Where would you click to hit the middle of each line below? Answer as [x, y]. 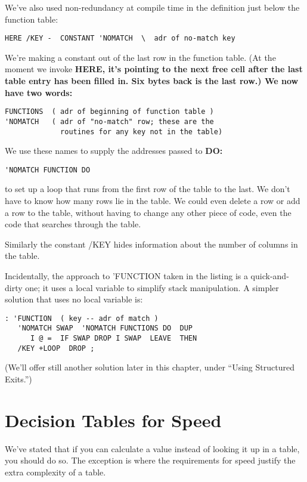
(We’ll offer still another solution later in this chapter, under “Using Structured [150, 367]
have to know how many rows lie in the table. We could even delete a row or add [153, 201]
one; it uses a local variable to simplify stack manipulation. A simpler [152, 287]
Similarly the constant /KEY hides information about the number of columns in [151, 244]
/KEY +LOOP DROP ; [56, 348]
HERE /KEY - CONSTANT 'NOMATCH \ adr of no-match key [120, 38]
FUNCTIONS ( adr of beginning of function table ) [109, 112]
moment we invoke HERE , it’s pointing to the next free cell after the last [154, 69]
